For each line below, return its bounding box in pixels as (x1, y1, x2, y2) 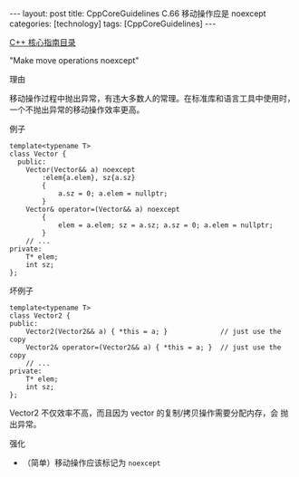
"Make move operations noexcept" (9, 55, 140, 65)
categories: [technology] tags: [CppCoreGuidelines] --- (9, 18, 217, 29)
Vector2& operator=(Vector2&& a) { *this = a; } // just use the (25, 343, 282, 352)
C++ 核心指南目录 (9, 37, 76, 47)
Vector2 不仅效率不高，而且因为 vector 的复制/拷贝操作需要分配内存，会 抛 (9, 407, 289, 418)
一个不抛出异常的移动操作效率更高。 (9, 104, 145, 115)
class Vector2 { (9, 311, 71, 320)
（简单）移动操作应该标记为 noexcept (22, 457, 161, 468)
